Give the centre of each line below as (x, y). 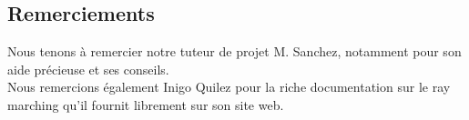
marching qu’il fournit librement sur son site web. (146, 104)
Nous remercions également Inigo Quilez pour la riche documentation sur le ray (229, 87)
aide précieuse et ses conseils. (88, 69)
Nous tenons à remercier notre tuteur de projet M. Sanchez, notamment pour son (234, 51)
